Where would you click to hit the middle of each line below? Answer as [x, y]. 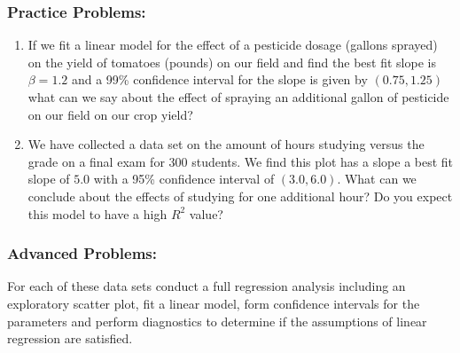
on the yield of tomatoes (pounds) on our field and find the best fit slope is [232, 62]
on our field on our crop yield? [110, 114]
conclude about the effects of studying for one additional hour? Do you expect [240, 196]
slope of [49, 179]
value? [206, 213]
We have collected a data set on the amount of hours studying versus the [226, 144]
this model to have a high [97, 213]
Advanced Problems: [82, 253]
